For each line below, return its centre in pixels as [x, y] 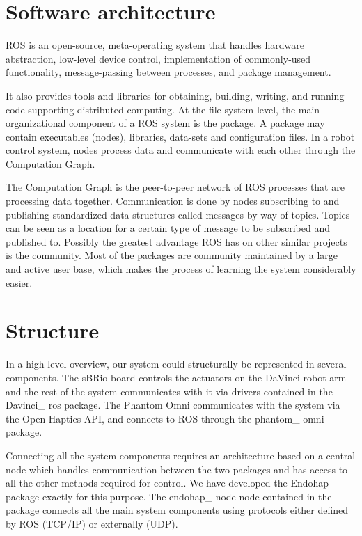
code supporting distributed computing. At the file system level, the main [163, 109]
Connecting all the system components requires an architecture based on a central [181, 455]
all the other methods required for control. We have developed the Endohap [167, 483]
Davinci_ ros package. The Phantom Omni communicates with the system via [173, 405]
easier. [19, 282]
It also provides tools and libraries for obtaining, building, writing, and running [175, 95]
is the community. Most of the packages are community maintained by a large [172, 255]
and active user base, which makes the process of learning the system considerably [181, 269]
